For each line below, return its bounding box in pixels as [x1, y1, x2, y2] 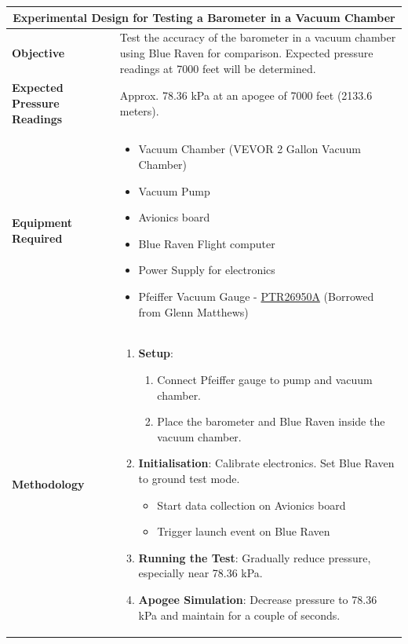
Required [12, 229, 63, 246]
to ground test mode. [138, 470, 240, 486]
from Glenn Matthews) [138, 303, 249, 320]
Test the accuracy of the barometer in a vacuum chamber [119, 29, 396, 46]
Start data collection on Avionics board [157, 496, 346, 513]
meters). [119, 102, 159, 119]
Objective [12, 44, 65, 60]
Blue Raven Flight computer [138, 235, 275, 251]
